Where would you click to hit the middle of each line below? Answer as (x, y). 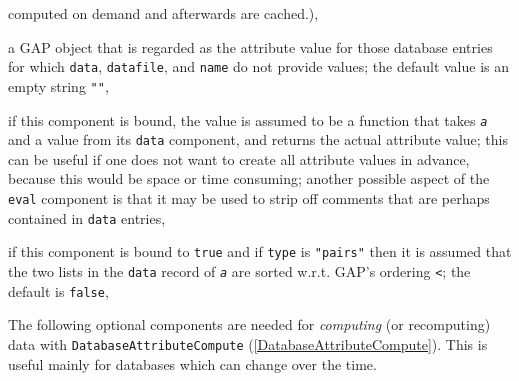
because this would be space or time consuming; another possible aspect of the (249, 178)
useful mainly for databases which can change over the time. (192, 363)
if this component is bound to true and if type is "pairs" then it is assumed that (260, 251)
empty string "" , (58, 85)
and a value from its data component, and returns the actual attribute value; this (258, 139)
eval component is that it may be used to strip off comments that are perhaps (249, 198)
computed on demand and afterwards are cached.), (163, 13)
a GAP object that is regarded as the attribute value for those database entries (250, 46)
